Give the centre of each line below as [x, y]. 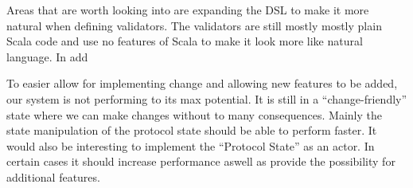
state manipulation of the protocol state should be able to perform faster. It [192, 130]
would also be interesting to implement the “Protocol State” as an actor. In [191, 145]
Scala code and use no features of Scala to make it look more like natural [185, 41]
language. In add [47, 56]
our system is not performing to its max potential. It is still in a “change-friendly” [207, 98]
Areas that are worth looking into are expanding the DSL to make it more [188, 10]
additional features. [53, 176]
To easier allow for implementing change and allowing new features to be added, [202, 83]
